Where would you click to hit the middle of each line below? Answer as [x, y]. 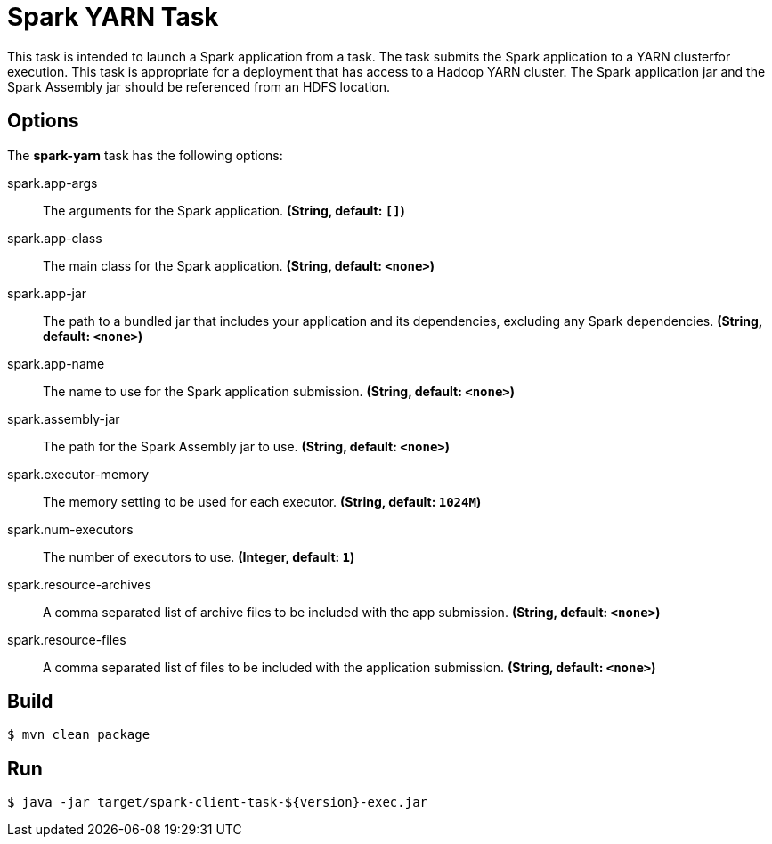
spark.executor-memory [78, 474]
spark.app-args [53, 183]
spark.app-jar [47, 293]
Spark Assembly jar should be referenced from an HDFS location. [199, 86]
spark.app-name [56, 363]
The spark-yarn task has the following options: [145, 155]
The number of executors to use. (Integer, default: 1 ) [199, 556]
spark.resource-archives [79, 584]
